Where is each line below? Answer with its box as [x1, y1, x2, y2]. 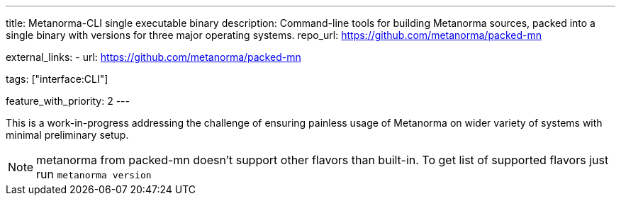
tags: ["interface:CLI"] [6, 73, 108, 85]
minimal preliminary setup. [6, 129, 129, 141]
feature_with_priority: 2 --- [6, 95, 130, 107]
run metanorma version [36, 167, 152, 181]
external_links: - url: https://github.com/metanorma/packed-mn [6, 51, 301, 63]
